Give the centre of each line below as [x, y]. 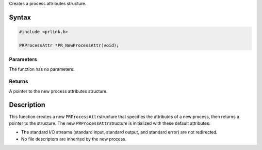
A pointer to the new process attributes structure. [58, 91]
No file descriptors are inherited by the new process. [74, 139]
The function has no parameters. [42, 69]
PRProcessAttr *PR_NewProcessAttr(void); [69, 45]
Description [27, 105]
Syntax [20, 17]
